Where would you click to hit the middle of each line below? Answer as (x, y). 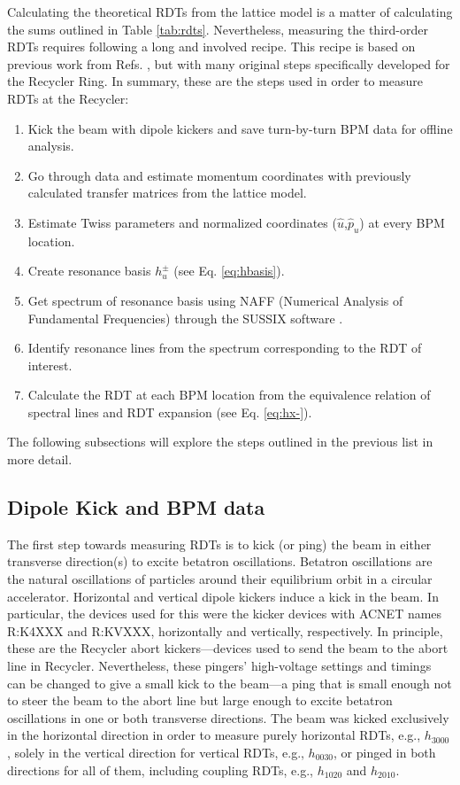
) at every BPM (402, 222)
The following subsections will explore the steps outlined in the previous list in (220, 442)
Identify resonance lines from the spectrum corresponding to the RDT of (225, 348)
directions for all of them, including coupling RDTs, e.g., (160, 769)
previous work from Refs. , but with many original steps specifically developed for (229, 63)
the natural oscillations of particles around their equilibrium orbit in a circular (220, 579)
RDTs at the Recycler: (68, 98)
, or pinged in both (385, 752)
